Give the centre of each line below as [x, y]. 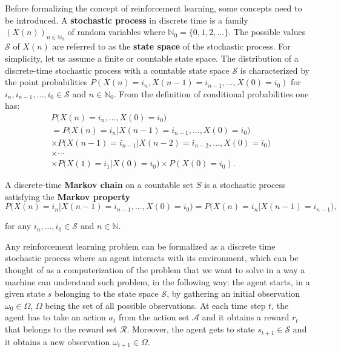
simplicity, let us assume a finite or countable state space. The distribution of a [152, 58]
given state [25, 293]
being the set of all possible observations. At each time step [155, 305]
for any [18, 226]
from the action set [154, 317]
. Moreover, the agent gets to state [191, 329]
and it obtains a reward [246, 317]
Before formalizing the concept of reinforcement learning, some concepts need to [154, 8]
